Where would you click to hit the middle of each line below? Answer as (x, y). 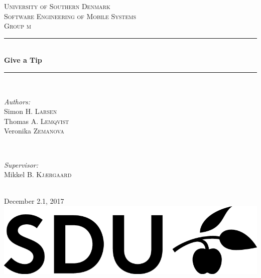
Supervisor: (21, 164)
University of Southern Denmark (57, 6)
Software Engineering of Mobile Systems (70, 16)
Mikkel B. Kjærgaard (38, 174)
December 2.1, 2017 (34, 201)
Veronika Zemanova (34, 131)
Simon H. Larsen (31, 111)
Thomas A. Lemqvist (37, 121)
